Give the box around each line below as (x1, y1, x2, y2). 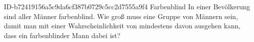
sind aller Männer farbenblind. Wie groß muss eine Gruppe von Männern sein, (4, 11, 238, 21)
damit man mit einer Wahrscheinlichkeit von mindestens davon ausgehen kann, (4, 21, 241, 31)
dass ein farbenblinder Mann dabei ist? (4, 30, 121, 40)
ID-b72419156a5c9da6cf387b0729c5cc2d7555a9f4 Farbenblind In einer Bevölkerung (4, 1, 250, 11)
